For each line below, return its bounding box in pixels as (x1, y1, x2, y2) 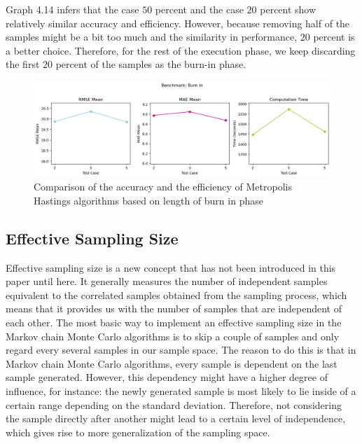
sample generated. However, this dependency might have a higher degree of (6, 370, 328, 384)
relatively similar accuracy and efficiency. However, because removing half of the (6, 15, 350, 30)
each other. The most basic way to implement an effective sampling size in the (6, 314, 342, 329)
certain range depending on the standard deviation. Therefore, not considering (6, 397, 342, 412)
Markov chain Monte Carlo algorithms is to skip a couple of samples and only (6, 328, 340, 343)
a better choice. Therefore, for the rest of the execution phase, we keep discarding (6, 43, 356, 57)
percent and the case (155, 2, 244, 16)
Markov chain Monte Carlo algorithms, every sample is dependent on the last (6, 356, 337, 370)
